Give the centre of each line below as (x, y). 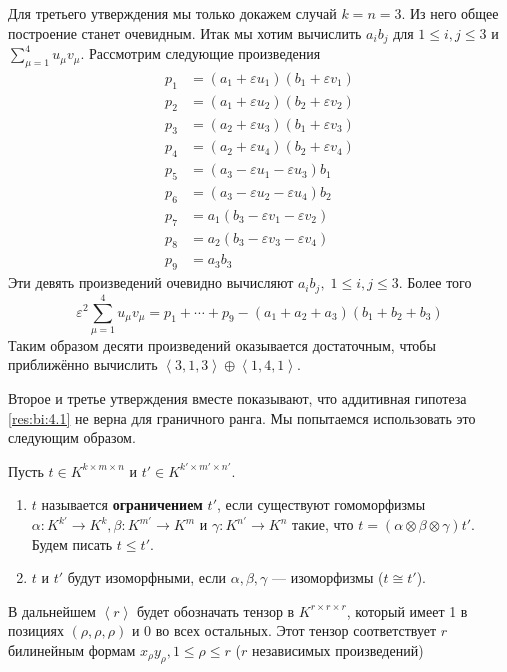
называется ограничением (122, 504)
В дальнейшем (52, 610)
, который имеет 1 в (407, 610)
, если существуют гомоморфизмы (321, 504)
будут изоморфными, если (147, 577)
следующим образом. (72, 437)
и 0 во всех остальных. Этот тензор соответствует (284, 630)
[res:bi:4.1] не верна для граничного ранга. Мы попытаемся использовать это (242, 417)
